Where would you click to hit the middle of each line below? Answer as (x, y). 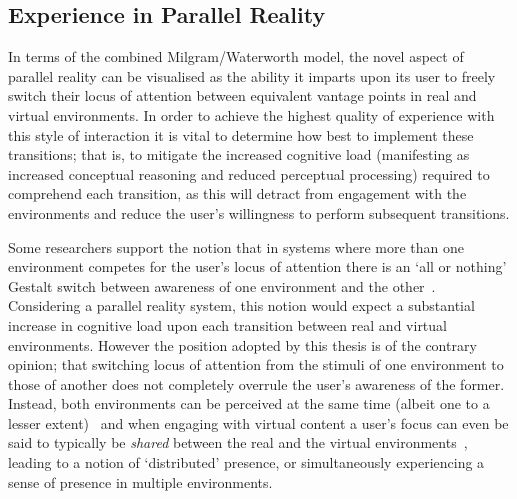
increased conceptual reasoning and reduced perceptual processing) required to (249, 173)
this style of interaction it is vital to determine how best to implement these (241, 134)
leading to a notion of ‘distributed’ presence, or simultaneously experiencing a (246, 462)
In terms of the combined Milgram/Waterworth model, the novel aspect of (236, 56)
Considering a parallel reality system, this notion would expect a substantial (241, 305)
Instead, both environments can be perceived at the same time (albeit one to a (249, 403)
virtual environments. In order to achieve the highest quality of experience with (251, 114)
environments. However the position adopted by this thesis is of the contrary (242, 344)
